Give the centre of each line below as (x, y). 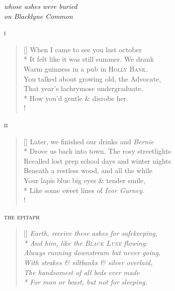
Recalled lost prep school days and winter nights (97, 160)
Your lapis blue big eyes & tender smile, (85, 180)
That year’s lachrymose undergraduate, (83, 88)
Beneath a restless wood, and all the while (88, 170)
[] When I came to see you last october (83, 49)
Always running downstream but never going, (92, 252)
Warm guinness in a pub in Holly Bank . (86, 68)
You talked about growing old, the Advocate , (92, 78)
